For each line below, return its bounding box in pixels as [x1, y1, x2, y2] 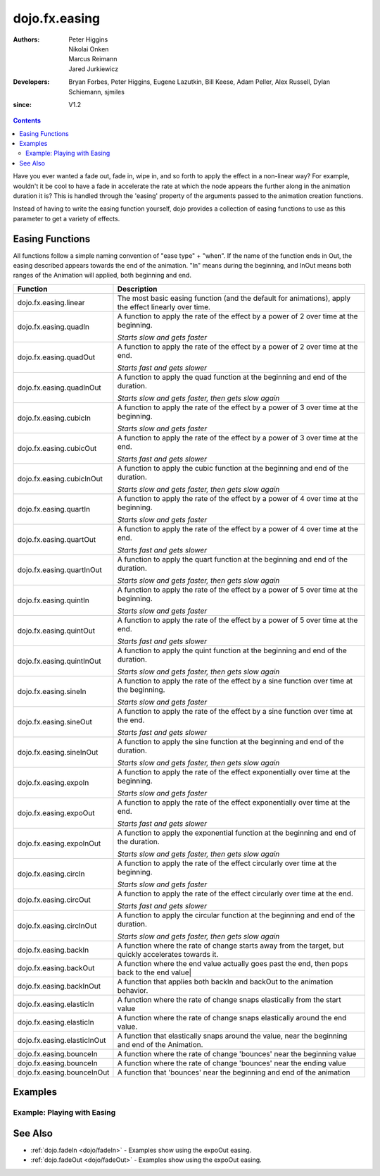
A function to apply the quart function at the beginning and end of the [117, 554, 348, 564]
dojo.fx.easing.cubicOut [17, 443, 97, 453]
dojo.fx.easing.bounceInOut [17, 1067, 110, 1077]
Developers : [13, 78, 50, 86]
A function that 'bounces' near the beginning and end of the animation [117, 1067, 351, 1077]
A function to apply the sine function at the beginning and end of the [117, 736, 344, 746]
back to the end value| [117, 967, 192, 977]
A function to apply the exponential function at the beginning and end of [117, 828, 357, 838]
